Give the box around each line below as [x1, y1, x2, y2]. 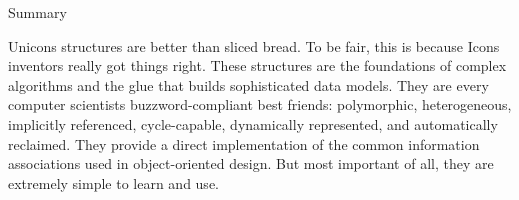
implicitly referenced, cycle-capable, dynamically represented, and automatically [8, 113, 498, 134]
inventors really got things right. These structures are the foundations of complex [8, 55, 507, 76]
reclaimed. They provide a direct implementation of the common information [8, 133, 480, 154]
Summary [8, 2, 67, 22]
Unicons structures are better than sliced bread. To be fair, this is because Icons [8, 35, 500, 56]
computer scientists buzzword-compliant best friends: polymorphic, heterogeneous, [8, 94, 512, 115]
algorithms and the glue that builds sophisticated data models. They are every [8, 74, 489, 95]
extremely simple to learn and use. [8, 172, 219, 193]
